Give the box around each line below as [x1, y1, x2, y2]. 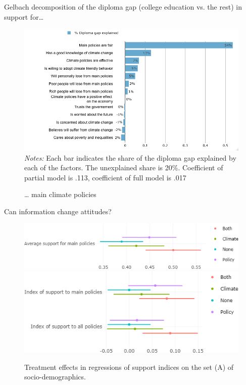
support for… [4, 11, 44, 22]
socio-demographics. [24, 371, 86, 382]
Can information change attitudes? [4, 206, 112, 216]
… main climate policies [24, 189, 96, 200]
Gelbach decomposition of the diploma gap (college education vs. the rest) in [4, 2, 242, 12]
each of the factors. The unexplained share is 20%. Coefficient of [24, 162, 223, 173]
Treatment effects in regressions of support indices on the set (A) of [24, 361, 234, 372]
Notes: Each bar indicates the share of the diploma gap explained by [24, 152, 236, 163]
